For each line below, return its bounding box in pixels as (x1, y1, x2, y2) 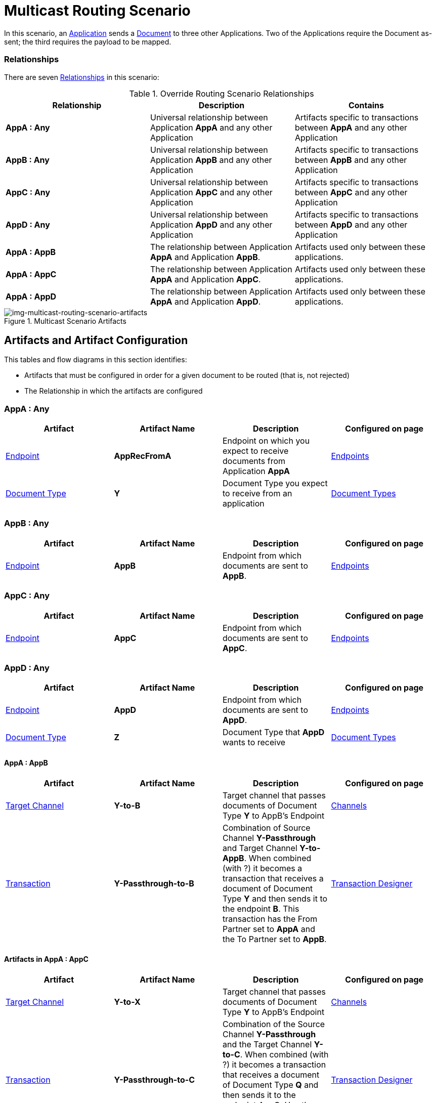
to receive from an (223, 488, 292, 499)
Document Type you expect (223, 478, 328, 489)
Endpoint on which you (223, 436, 310, 446)
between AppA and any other (294, 122, 408, 133)
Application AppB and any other (150, 154, 272, 165)
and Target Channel (223, 842, 297, 853)
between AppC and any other (294, 187, 408, 197)
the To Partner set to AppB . (223, 934, 327, 944)
